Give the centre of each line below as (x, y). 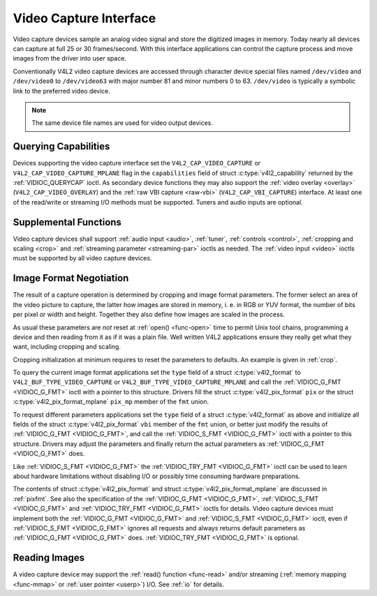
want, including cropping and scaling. (67, 347)
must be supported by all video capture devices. (82, 258)
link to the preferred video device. (62, 91)
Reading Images (49, 558)
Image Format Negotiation (71, 278)
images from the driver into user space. (70, 59)
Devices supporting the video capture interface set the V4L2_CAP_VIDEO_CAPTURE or (137, 163)
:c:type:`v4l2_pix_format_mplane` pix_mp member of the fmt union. (111, 402)
